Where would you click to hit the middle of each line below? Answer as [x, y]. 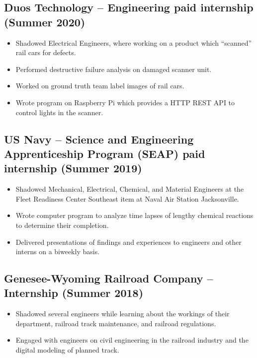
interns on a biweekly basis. [58, 251]
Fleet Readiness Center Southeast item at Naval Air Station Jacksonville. [127, 198]
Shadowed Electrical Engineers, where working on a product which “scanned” [134, 42]
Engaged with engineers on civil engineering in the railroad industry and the [132, 340]
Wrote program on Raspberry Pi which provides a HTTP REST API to [125, 102]
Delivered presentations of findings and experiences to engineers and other [128, 242]
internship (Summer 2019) [73, 168]
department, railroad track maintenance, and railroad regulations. [116, 323]
